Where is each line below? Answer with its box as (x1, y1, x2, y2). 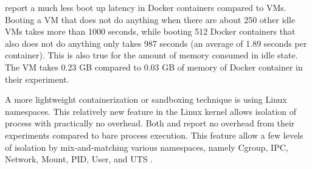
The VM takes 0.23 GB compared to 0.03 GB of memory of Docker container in (5, 60, 303, 73)
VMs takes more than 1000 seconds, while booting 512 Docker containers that (5, 25, 296, 38)
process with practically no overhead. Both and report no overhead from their (5, 117, 295, 129)
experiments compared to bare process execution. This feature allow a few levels (5, 128, 303, 141)
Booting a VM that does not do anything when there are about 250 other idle (5, 13, 296, 26)
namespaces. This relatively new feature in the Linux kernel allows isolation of (5, 105, 297, 117)
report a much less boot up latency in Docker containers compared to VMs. (5, 1, 286, 13)
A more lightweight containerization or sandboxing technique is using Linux (5, 93, 287, 106)
